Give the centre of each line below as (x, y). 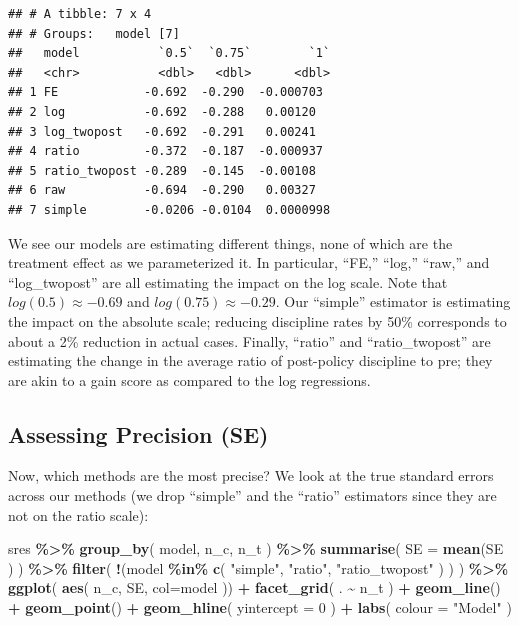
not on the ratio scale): (78, 514)
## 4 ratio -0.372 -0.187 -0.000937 (165, 151)
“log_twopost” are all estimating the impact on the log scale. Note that (228, 281)
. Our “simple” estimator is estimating (393, 301)
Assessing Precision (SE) (138, 433)
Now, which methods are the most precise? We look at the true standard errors (251, 475)
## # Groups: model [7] (94, 33)
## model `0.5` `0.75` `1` (169, 53)
